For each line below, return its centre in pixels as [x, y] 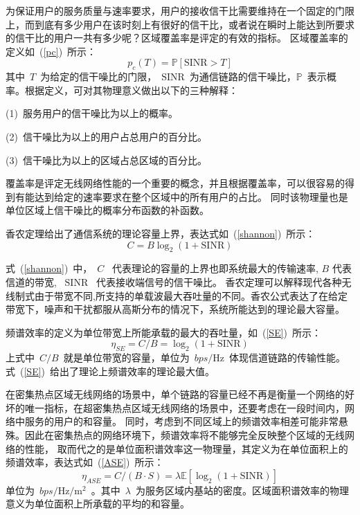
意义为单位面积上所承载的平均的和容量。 [98, 504]
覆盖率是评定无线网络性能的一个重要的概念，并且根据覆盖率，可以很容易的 [175, 183]
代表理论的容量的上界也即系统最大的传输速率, [215, 268]
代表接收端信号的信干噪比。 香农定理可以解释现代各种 [219, 281]
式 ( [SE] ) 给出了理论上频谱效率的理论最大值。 [110, 371]
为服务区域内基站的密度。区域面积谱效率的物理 [242, 490]
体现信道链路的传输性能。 [288, 358]
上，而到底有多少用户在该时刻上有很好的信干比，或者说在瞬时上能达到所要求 [180, 24]
